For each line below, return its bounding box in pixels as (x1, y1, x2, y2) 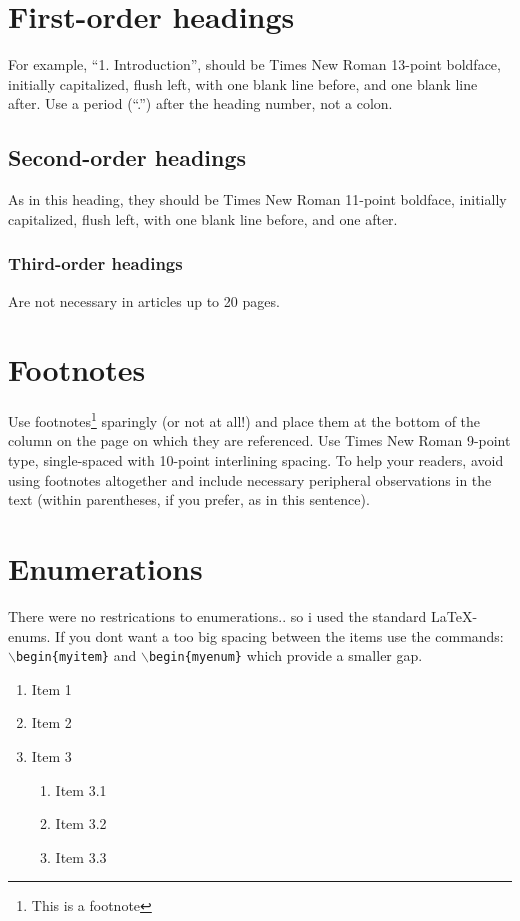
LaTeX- (430, 605, 478, 626)
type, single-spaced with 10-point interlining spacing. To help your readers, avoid (8, 450, 504, 471)
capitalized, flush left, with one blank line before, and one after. (8, 208, 398, 229)
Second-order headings (8, 142, 247, 173)
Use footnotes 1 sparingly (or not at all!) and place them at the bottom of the (8, 408, 481, 431)
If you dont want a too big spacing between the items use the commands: (55, 625, 504, 646)
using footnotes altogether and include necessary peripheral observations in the (8, 469, 492, 490)
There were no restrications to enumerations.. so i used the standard (8, 605, 427, 626)
